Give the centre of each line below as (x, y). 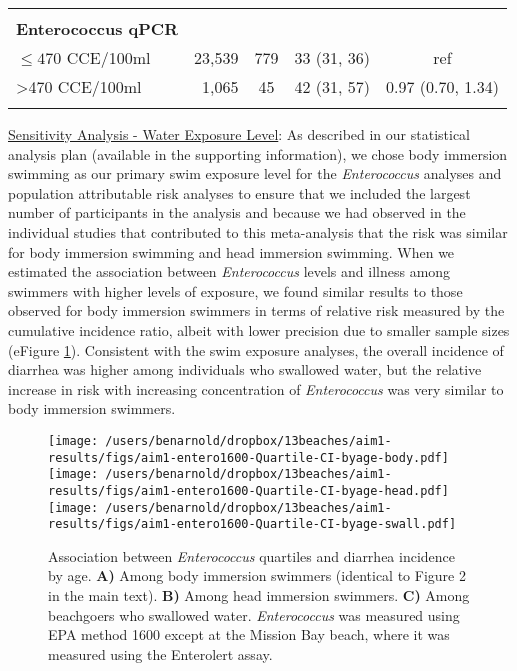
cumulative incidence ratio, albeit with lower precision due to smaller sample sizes (259, 329)
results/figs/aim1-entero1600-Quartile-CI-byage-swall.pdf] (252, 524)
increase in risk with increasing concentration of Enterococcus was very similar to (256, 388)
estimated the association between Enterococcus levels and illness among (229, 271)
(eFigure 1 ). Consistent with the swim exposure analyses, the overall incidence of (256, 349)
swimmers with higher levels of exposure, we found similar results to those (235, 290)
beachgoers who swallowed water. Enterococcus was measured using (254, 614)
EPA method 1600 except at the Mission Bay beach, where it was (249, 634)
